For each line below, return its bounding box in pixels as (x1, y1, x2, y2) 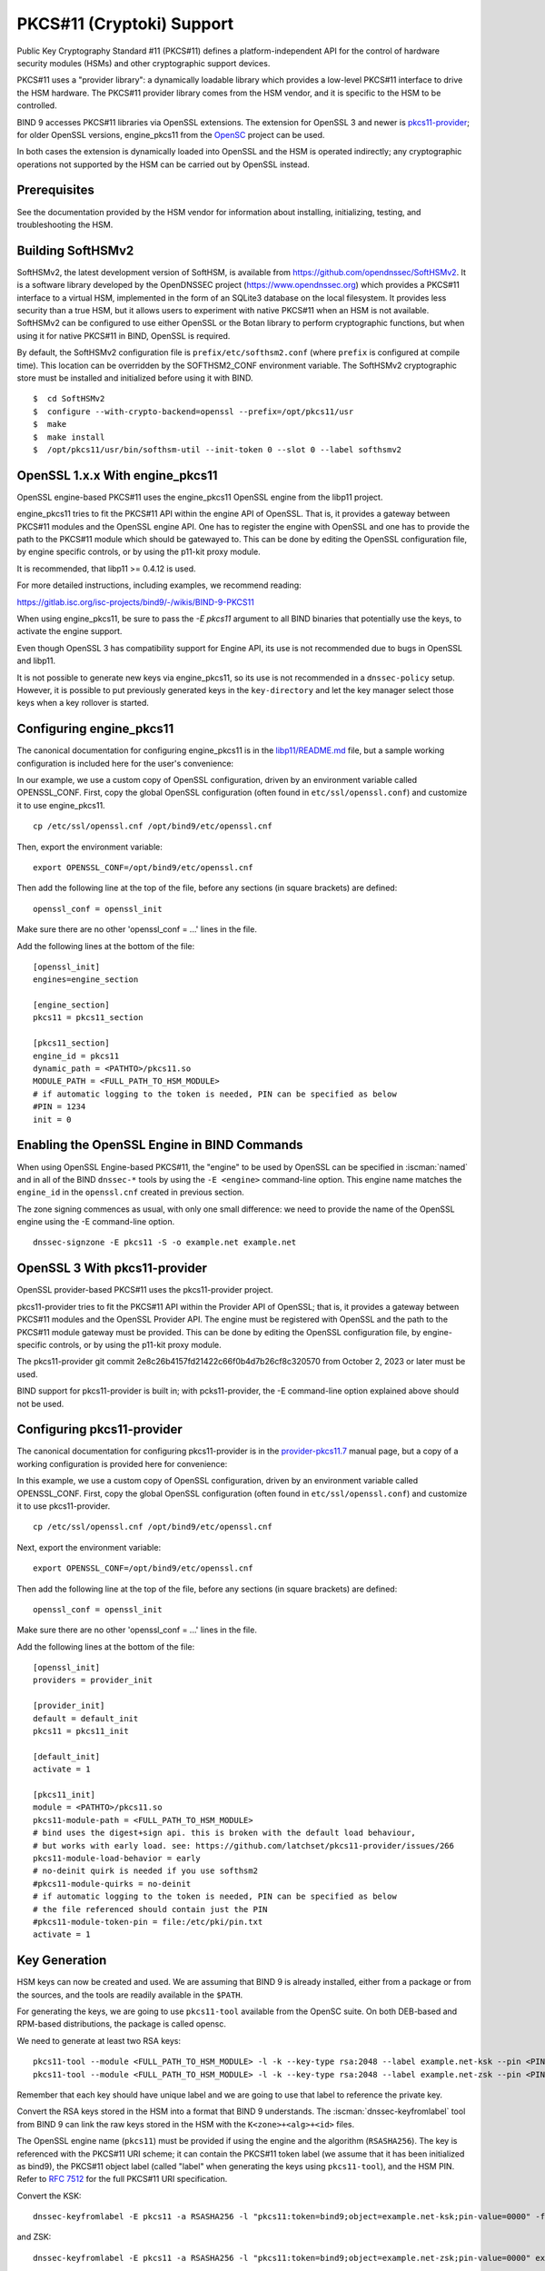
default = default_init (33, 1713, 139, 1723)
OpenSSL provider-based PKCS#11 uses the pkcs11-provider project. (16, 1284, 273, 1295)
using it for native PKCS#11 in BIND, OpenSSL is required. (16, 330, 231, 341)
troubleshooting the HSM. (16, 219, 114, 230)
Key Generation (16, 1953, 107, 1969)
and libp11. (16, 655, 56, 667)
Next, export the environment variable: (16, 1542, 162, 1552)
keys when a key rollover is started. (16, 698, 150, 709)
